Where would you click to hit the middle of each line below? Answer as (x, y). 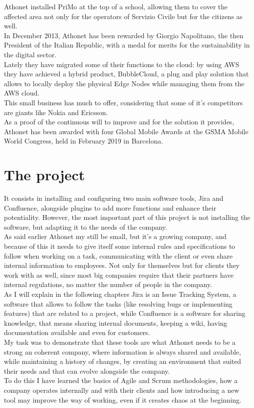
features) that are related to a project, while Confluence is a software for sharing (125, 313)
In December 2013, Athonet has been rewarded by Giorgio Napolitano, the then (124, 35)
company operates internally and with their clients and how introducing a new (122, 390)
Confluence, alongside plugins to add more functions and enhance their (110, 207)
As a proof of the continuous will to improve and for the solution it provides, (119, 122)
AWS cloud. (22, 93)
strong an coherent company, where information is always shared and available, (123, 351)
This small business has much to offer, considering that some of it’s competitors (124, 102)
